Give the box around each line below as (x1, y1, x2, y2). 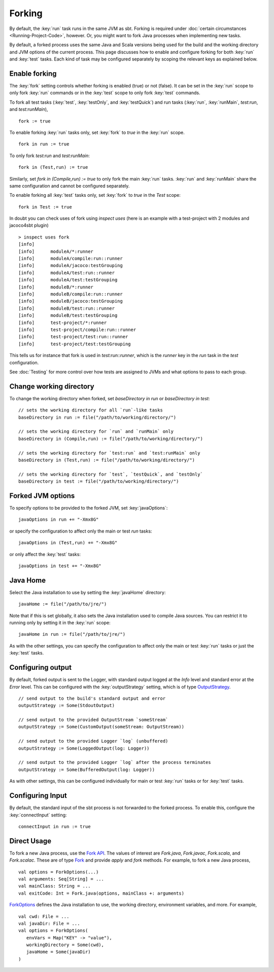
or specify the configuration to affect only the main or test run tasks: (9, 528, 152, 534)
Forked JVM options (9, 491, 75, 500)
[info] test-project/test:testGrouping (18, 341, 131, 347)
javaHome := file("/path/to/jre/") (18, 601, 107, 607)
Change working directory (9, 382, 94, 391)
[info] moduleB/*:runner (18, 284, 94, 290)
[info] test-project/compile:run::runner (18, 327, 136, 333)
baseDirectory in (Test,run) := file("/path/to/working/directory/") (18, 457, 195, 463)
